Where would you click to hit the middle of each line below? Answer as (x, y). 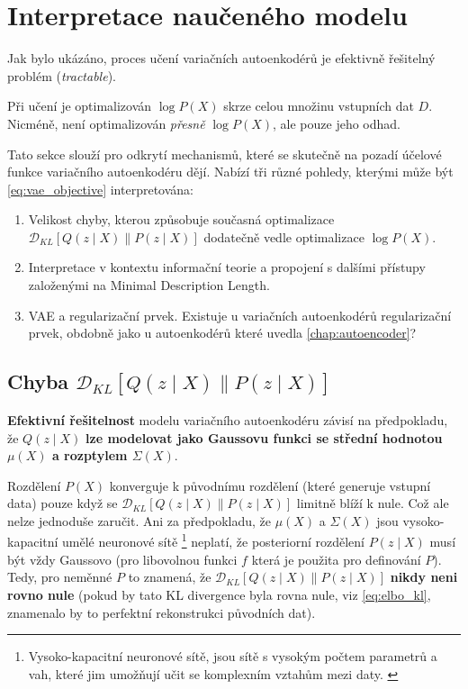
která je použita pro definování (336, 559)
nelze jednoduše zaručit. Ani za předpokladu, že (139, 520)
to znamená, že (170, 577)
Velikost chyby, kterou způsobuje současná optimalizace (181, 219)
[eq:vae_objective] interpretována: (100, 189)
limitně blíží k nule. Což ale (373, 503)
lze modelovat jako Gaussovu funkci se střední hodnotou (264, 437)
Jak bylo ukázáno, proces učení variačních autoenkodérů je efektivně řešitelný (221, 58)
